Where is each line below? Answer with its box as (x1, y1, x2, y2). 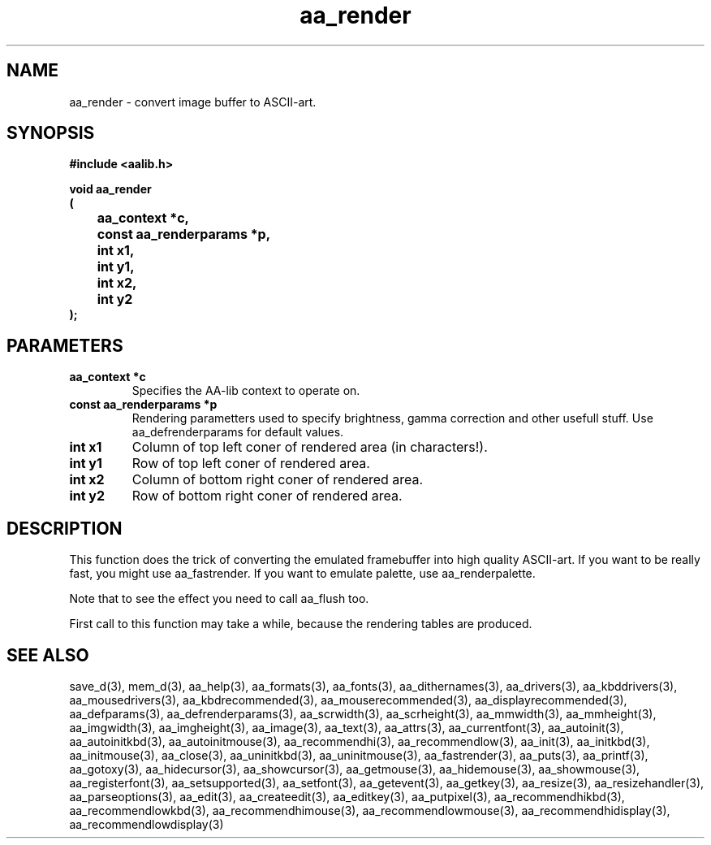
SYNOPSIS (6, 123, 95, 144)
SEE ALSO (6, 644, 89, 665)
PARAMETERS (6, 335, 123, 356)
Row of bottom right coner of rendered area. (131, 487, 403, 505)
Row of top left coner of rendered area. (131, 455, 370, 472)
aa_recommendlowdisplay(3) (69, 817, 224, 831)
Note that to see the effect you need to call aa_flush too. (69, 591, 369, 606)
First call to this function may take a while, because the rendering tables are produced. (69, 617, 532, 631)
